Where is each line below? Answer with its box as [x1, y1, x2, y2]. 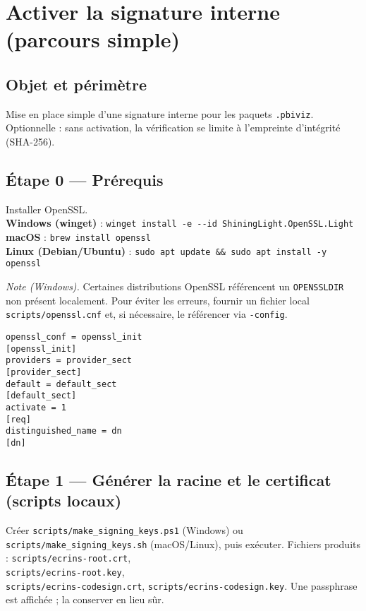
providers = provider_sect [6, 355, 132, 366]
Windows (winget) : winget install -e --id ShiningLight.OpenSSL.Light [6, 215, 354, 230]
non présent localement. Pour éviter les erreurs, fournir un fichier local [6, 292, 310, 307]
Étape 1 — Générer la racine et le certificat [6, 468, 331, 490]
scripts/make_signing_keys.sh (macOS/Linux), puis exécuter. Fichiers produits [6, 536, 360, 551]
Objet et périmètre [6, 73, 147, 95]
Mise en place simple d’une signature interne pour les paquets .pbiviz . [6, 106, 314, 121]
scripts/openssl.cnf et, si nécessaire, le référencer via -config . [6, 307, 288, 321]
